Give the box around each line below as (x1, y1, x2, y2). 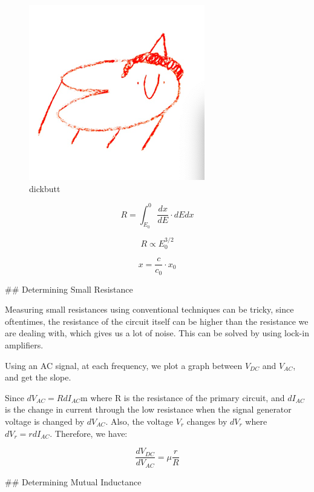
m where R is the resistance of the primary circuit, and (80, 391, 285, 404)
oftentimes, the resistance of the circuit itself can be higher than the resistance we (5, 314, 309, 327)
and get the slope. (5, 371, 71, 384)
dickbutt (29, 182, 61, 194)
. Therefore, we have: (50, 427, 128, 439)
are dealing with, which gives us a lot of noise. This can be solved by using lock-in (5, 327, 309, 339)
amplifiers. (5, 339, 44, 351)
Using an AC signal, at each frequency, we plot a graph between (5, 359, 243, 371)
